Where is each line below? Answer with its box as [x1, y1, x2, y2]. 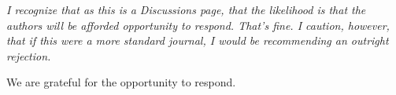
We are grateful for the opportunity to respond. [6, 74, 236, 90]
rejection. [6, 47, 51, 64]
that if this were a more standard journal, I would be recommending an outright [6, 32, 389, 49]
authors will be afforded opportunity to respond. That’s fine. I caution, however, [6, 16, 390, 33]
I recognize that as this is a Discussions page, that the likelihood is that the [6, 2, 366, 17]
